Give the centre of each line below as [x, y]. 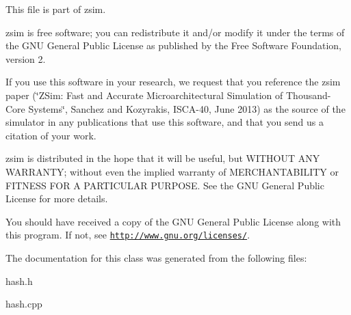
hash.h [19, 280]
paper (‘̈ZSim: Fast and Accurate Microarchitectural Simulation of [144, 95]
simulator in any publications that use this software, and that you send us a [165, 122]
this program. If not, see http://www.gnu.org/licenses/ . [128, 235]
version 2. [26, 58]
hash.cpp [24, 304]
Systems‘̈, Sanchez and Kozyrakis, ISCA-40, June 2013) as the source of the [187, 108]
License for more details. [57, 198]
